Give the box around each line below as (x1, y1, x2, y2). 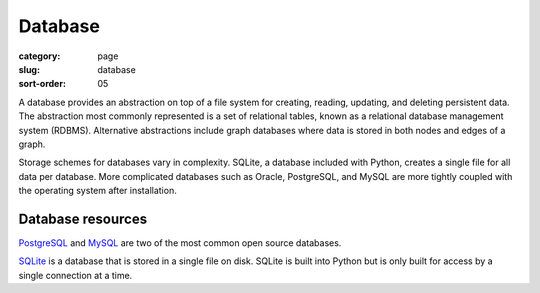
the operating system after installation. (18, 185, 177, 197)
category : (18, 50, 61, 62)
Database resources (18, 210, 148, 227)
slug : (18, 63, 40, 75)
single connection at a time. (18, 269, 133, 281)
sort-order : (18, 78, 67, 90)
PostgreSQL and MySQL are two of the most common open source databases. (18, 236, 342, 249)
